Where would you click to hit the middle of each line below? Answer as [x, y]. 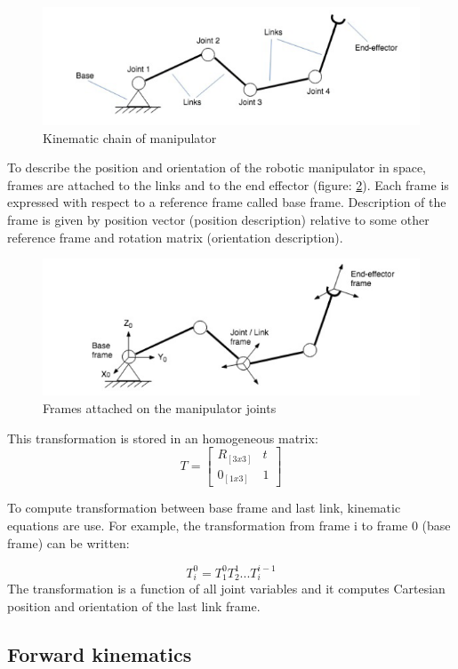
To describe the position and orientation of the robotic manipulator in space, [217, 167]
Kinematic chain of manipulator [130, 137]
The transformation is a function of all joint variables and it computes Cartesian [226, 589]
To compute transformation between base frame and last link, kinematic [204, 508]
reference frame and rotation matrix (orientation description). [175, 237]
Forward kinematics [100, 653]
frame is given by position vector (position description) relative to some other [218, 219]
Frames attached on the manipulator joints [160, 408]
